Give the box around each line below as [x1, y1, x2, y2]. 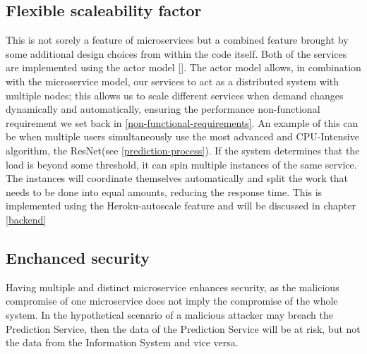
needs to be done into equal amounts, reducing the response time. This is [6, 184, 323, 199]
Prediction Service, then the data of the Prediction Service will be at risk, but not [6, 321, 361, 336]
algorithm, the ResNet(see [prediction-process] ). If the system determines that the [6, 142, 360, 157]
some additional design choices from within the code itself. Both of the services [6, 46, 347, 61]
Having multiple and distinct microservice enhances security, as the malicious [6, 279, 339, 294]
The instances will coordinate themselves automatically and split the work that [6, 171, 349, 185]
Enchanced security [6, 246, 150, 268]
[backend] [6, 212, 47, 226]
